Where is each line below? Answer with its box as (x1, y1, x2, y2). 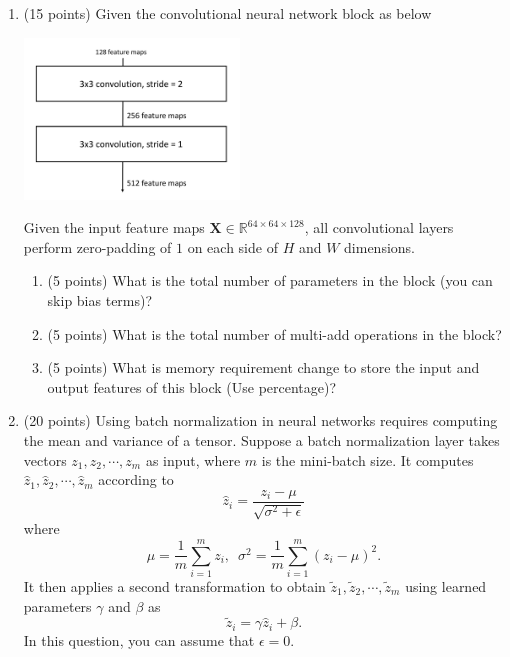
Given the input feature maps (23, 217, 205, 238)
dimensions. (344, 236, 415, 257)
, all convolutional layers (304, 217, 454, 238)
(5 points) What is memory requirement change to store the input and (47, 357, 480, 378)
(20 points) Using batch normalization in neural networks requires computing (23, 410, 498, 431)
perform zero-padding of (23, 236, 172, 257)
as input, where (145, 449, 241, 470)
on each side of (187, 236, 278, 257)
